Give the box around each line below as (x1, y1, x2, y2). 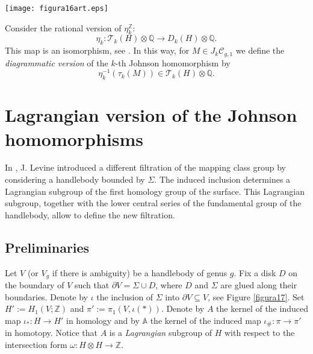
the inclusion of (96, 290, 153, 303)
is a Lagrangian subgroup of (109, 326, 212, 339)
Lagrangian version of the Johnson (5, 103, 297, 127)
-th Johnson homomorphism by (115, 56, 231, 69)
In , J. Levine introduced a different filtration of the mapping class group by (5, 161, 287, 174)
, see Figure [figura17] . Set (208, 290, 305, 303)
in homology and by (66, 314, 140, 326)
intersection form (5, 338, 67, 350)
